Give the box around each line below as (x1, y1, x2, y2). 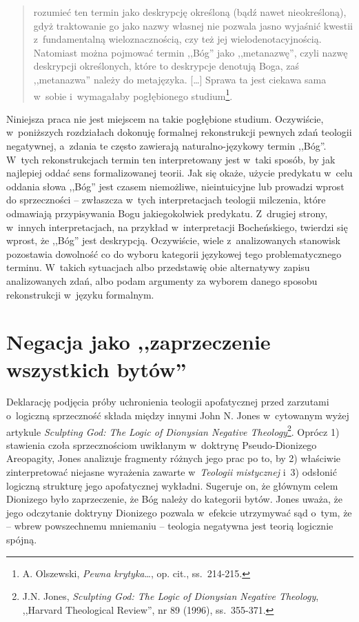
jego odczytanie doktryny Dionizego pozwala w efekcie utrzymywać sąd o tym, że (6, 505, 352, 519)
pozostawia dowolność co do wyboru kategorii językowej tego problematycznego (6, 246, 342, 261)
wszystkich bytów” (6, 354, 187, 383)
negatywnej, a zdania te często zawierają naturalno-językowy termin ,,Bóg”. (6, 139, 327, 152)
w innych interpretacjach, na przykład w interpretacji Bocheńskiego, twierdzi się (6, 219, 348, 234)
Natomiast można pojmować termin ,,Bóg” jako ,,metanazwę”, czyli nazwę (33, 45, 348, 59)
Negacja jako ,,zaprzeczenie (6, 328, 271, 356)
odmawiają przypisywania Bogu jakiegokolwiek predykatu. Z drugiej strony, (6, 205, 328, 220)
